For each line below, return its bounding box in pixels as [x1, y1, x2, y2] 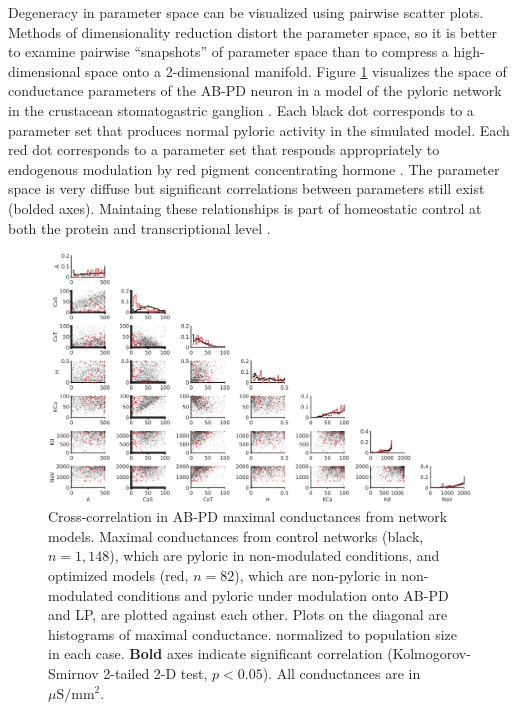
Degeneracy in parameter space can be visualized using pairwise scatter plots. [8, 2, 484, 22]
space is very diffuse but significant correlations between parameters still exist [8, 178, 485, 199]
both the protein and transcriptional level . [8, 217, 271, 238]
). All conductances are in [262, 662, 421, 683]
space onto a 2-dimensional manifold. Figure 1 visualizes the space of [85, 60, 507, 81]
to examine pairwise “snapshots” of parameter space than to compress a [8, 41, 449, 62]
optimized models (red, [48, 565, 189, 585]
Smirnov [48, 662, 99, 683]
